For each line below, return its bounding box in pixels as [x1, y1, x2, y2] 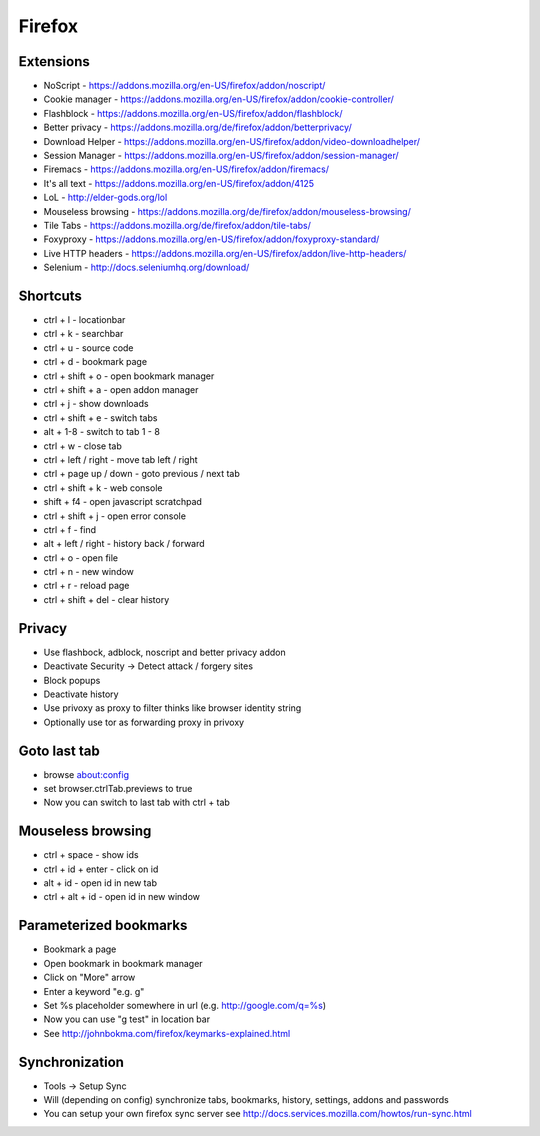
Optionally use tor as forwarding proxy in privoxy [43, 716, 245, 728]
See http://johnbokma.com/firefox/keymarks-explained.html [43, 1027, 291, 1039]
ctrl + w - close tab [43, 440, 122, 452]
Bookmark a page [43, 943, 117, 955]
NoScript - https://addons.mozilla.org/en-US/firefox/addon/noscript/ [43, 80, 326, 92]
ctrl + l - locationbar [43, 314, 126, 326]
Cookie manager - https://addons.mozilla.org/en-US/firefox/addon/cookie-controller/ [43, 93, 394, 105]
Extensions [18, 53, 90, 70]
